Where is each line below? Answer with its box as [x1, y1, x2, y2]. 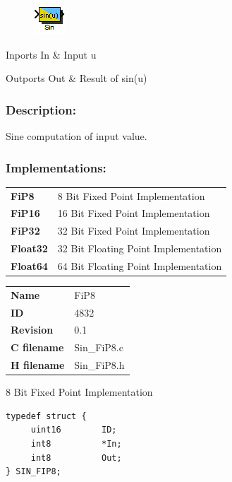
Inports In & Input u [6, 47, 97, 61]
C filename [11, 340, 64, 355]
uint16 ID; [30, 425, 117, 435]
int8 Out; [30, 452, 122, 463]
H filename [11, 358, 65, 372]
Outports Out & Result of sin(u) [6, 71, 147, 86]
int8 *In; [30, 439, 122, 449]
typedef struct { [6, 411, 87, 421]
